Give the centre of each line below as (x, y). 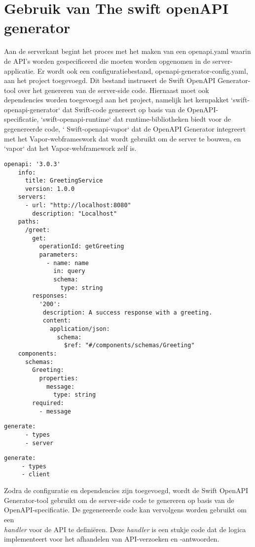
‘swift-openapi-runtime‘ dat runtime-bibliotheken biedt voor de (136, 119)
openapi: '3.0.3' (32, 164)
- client (36, 475)
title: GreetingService (64, 181)
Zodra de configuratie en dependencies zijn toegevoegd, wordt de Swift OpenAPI (126, 490)
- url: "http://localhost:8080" (78, 205)
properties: (59, 378)
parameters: (59, 255)
